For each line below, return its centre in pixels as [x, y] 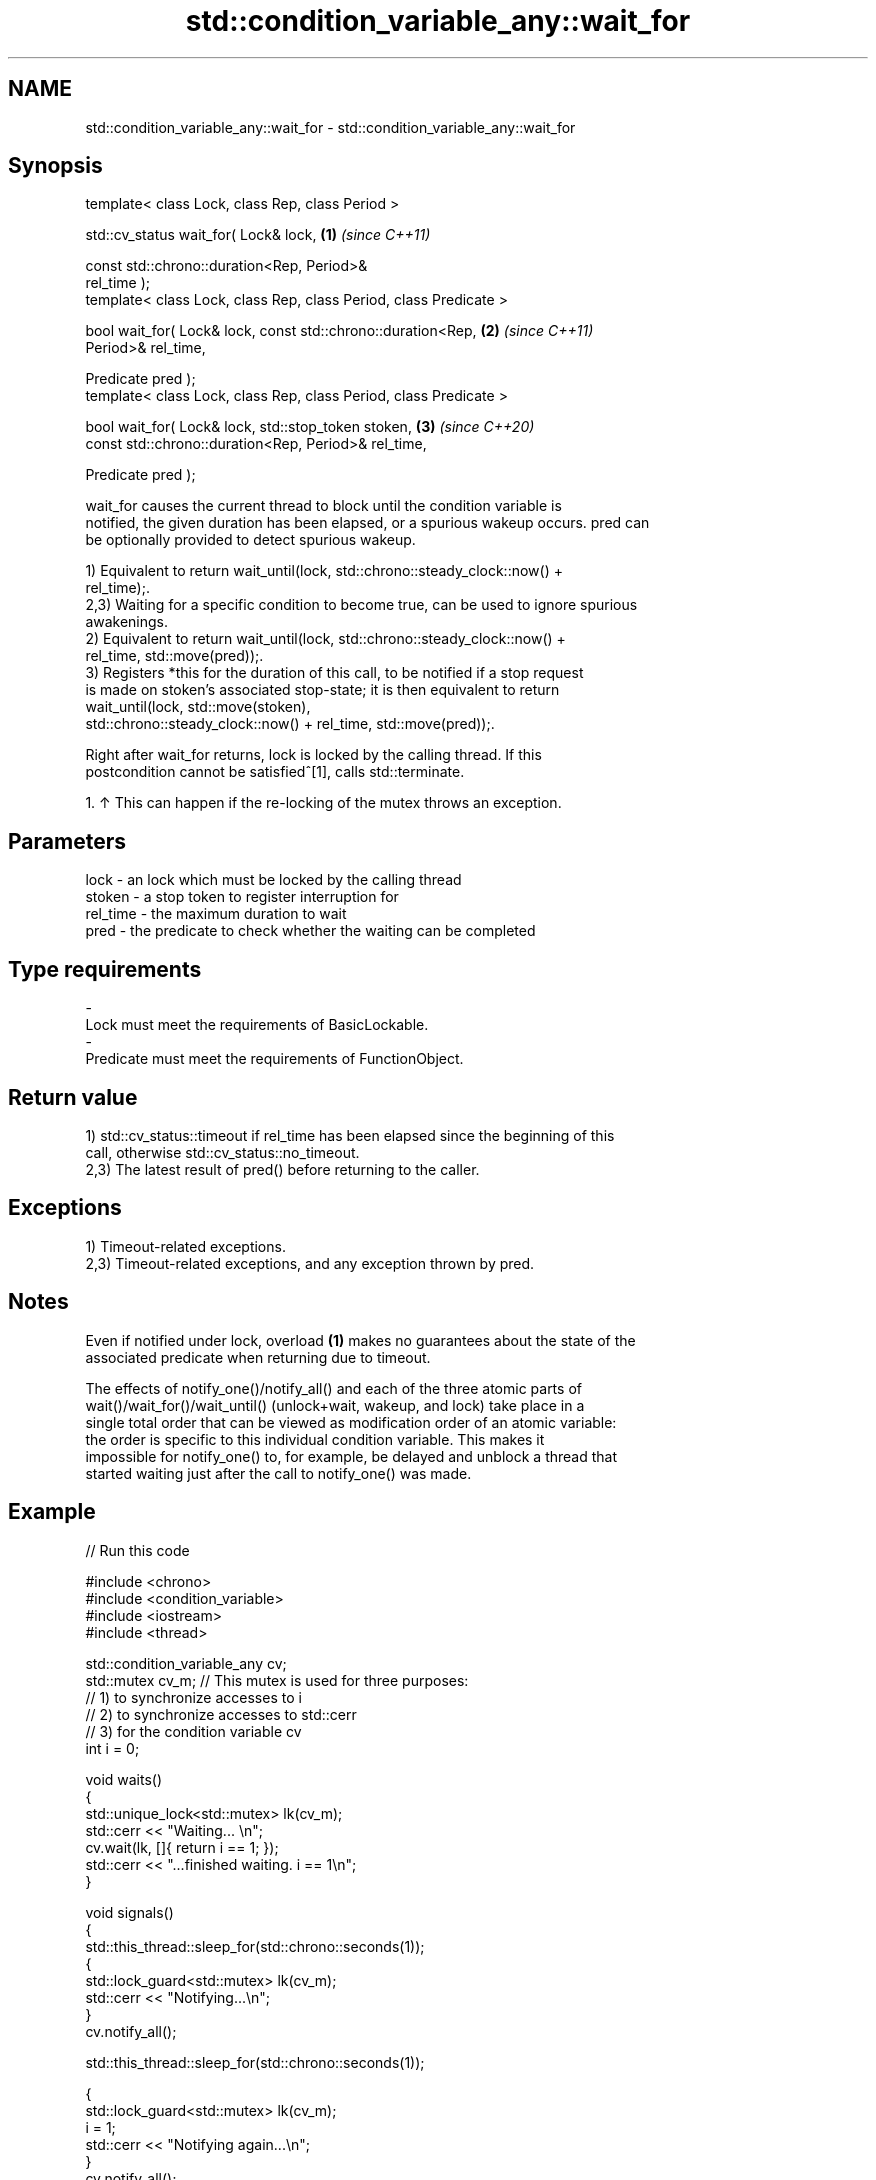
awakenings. [127, 622]
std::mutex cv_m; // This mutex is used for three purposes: [277, 1680]
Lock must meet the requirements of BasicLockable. [257, 1025]
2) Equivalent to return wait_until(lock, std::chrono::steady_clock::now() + [325, 639]
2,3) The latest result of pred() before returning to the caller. [282, 1169]
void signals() [129, 1912]
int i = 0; [112, 1748]
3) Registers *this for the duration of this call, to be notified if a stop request [334, 673]
